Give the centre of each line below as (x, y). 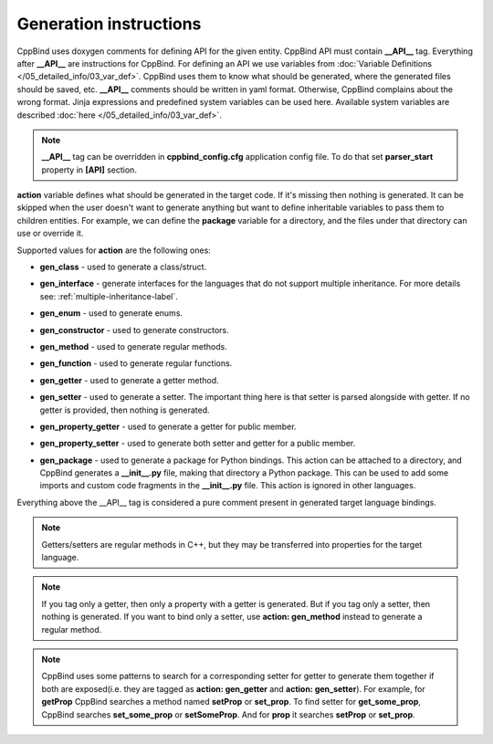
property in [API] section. (89, 170)
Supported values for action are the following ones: (114, 250)
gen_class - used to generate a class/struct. (123, 267)
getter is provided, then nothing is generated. (125, 410)
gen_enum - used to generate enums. (111, 313)
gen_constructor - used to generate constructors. (135, 330)
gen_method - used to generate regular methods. (133, 346)
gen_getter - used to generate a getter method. (129, 380)
